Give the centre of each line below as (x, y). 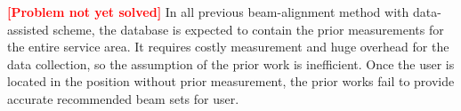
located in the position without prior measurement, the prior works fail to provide (231, 81)
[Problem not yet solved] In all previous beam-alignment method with (208, 12)
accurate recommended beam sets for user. (123, 98)
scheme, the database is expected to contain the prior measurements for (248, 29)
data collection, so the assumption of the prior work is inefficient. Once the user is (231, 63)
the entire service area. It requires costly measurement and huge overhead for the (228, 47)
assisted (28, 29)
